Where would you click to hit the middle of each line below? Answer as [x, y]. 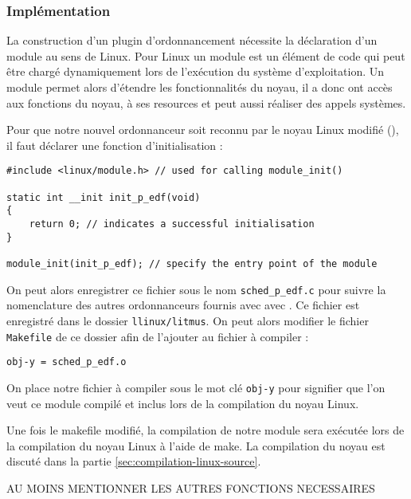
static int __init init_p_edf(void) [104, 197]
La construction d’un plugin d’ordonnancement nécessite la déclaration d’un [192, 40]
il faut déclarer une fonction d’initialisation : [115, 145]
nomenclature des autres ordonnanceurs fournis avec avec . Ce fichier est [183, 305]
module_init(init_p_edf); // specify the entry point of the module [192, 263]
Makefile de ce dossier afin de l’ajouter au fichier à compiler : [158, 336]
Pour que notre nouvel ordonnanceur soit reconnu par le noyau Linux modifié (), [203, 130]
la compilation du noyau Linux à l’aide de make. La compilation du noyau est [196, 445]
